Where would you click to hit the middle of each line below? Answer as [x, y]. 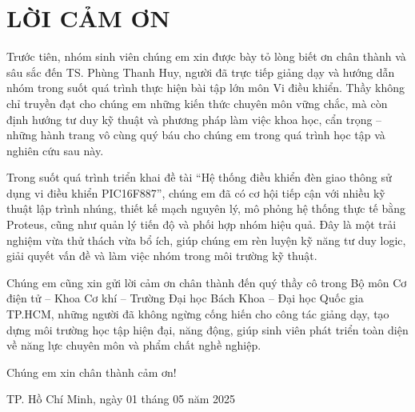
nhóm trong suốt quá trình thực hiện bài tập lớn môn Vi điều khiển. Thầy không [206, 88]
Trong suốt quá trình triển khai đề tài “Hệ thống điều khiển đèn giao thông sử [199, 177]
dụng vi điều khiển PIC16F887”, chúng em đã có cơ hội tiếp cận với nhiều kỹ [196, 192]
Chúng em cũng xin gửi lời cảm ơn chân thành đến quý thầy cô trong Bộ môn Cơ [207, 282]
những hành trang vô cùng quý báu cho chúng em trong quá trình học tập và [196, 135]
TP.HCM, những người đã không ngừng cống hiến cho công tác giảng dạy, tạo [198, 314]
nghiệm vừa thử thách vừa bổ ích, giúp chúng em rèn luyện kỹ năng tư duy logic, [206, 240]
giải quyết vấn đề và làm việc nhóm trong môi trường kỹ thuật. [162, 256]
